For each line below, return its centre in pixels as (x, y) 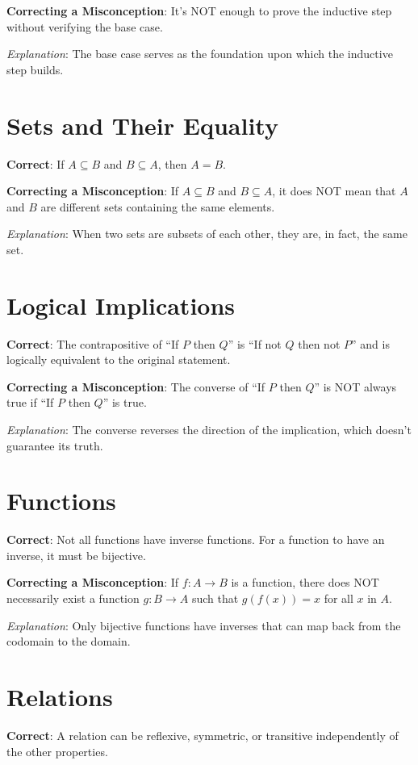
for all (339, 598)
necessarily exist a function (73, 598)
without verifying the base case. (85, 26)
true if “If (30, 402)
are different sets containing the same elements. (158, 206)
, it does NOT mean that (334, 191)
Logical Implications (121, 305)
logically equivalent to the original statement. (119, 360)
